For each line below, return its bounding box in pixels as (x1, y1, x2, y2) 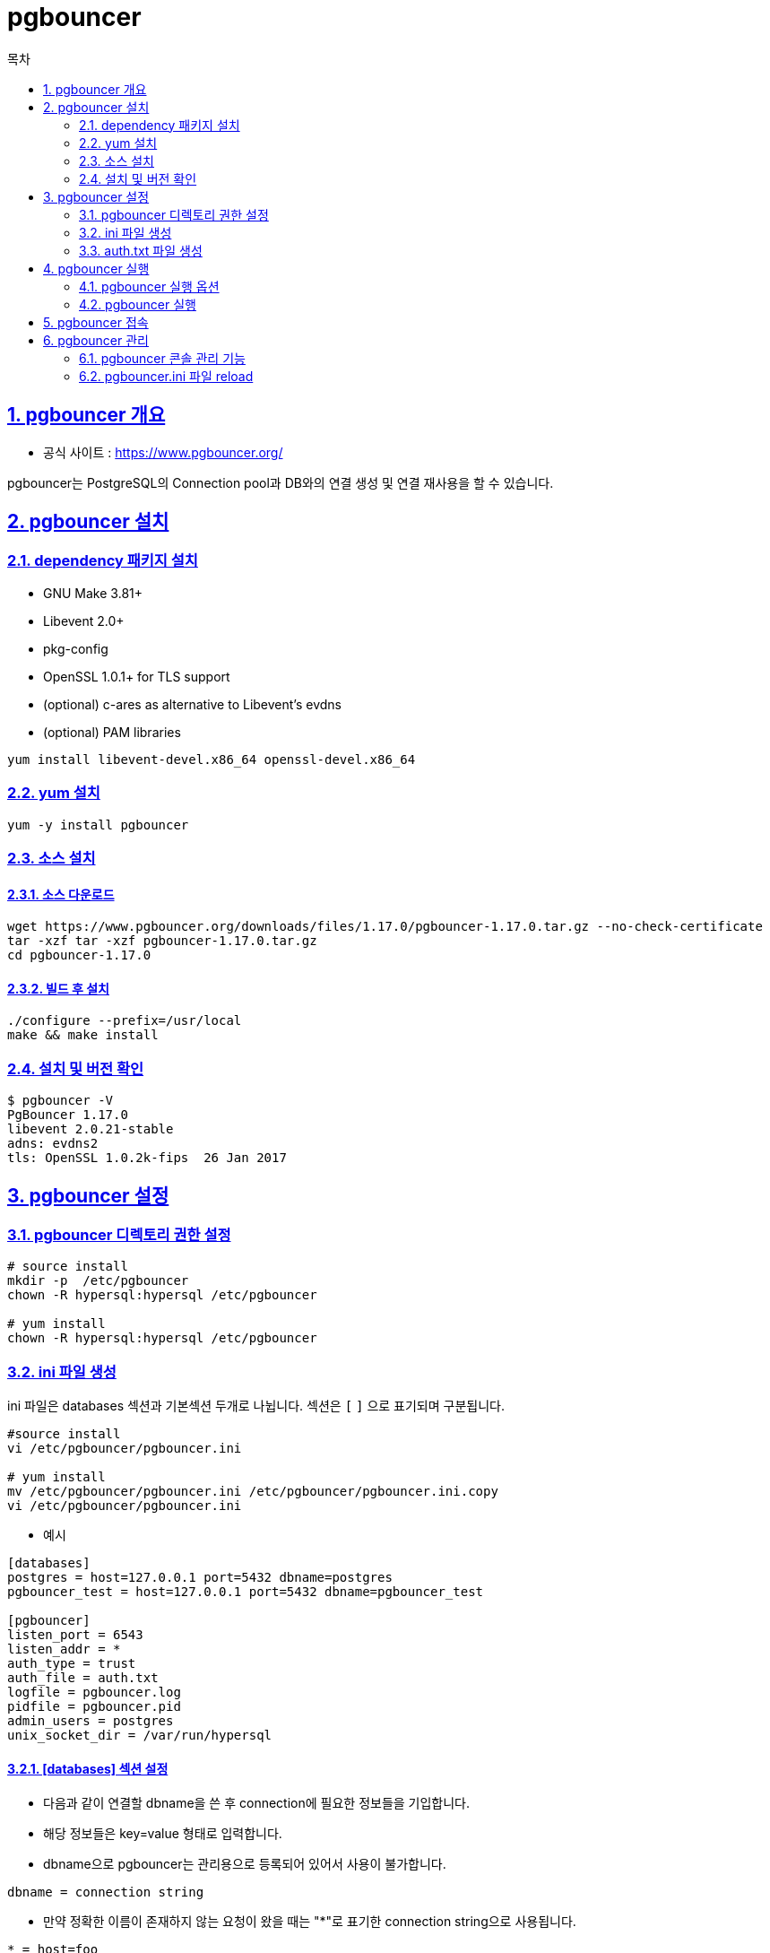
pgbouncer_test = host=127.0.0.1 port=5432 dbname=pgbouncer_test (7, 1584, 484, 1600)
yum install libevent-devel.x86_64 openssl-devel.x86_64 (7, 751, 416, 767)
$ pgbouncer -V (7, 1093, 114, 1108)
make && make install (7, 1028, 159, 1043)
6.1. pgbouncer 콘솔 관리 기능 (79, 350, 246, 366)
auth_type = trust (7, 1656, 136, 1671)
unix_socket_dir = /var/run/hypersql (7, 1728, 273, 1743)
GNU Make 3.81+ (43, 585, 143, 601)
